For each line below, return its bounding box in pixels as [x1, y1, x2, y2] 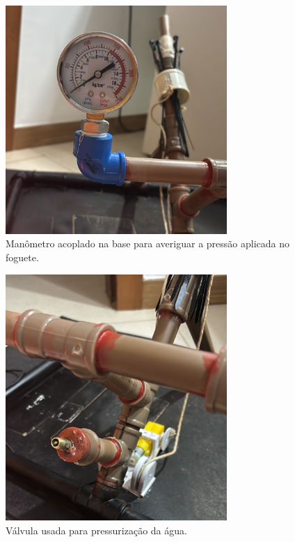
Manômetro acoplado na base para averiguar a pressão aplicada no [6, 236, 289, 251]
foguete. [6, 250, 39, 265]
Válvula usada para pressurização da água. [6, 522, 187, 537]
